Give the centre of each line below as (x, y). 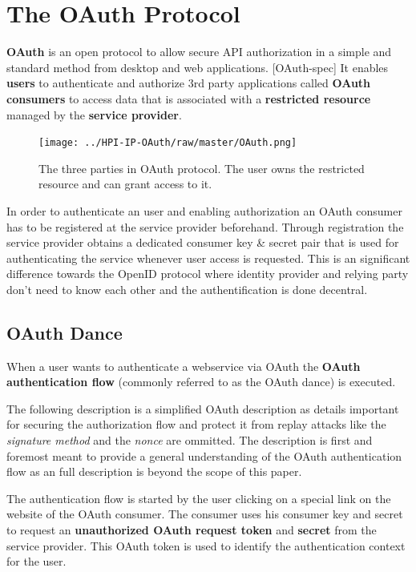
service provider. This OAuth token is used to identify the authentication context (206, 545)
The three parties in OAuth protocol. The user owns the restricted (202, 168)
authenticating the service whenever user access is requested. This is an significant (208, 258)
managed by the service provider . (94, 114)
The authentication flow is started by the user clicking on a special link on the (199, 498)
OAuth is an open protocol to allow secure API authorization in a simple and (199, 52)
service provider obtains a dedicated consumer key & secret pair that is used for (203, 242)
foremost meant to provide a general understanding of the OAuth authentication (204, 455)
